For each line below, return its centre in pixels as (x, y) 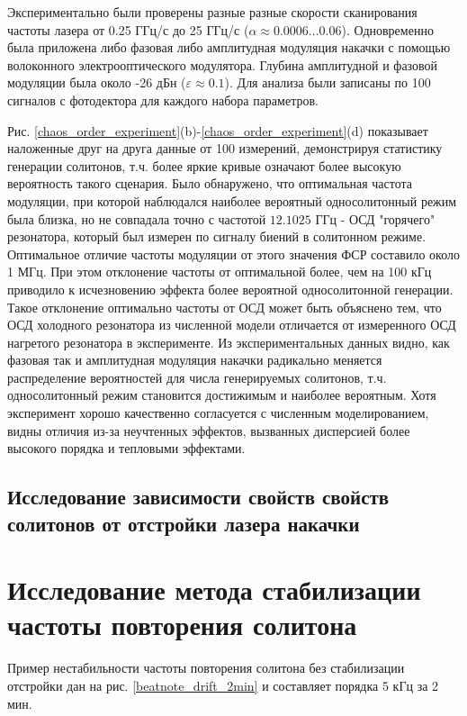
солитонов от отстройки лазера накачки (184, 523)
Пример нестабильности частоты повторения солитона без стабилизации (206, 668)
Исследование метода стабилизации (214, 589)
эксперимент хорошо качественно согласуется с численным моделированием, (218, 413)
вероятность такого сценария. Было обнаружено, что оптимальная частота (210, 183)
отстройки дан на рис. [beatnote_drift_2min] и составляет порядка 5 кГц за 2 (223, 685)
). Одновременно (387, 29)
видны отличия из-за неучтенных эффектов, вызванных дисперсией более (209, 430)
